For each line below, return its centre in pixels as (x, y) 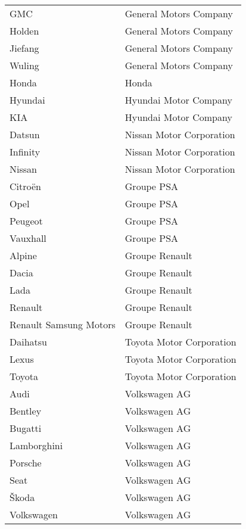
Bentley (26, 411)
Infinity (25, 152)
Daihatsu (28, 342)
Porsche (26, 463)
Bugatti (26, 428)
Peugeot (26, 221)
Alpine (23, 255)
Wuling (24, 65)
